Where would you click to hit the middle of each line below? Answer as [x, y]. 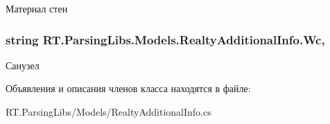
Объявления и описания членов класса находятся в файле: [128, 88]
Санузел [23, 65]
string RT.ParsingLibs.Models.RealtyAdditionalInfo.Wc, [165, 39]
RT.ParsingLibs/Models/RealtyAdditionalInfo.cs [108, 112]
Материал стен [37, 8]
